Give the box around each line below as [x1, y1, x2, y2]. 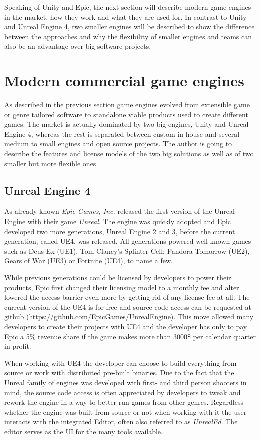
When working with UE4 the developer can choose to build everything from [4, 357, 237, 368]
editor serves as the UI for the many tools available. [4, 426, 163, 436]
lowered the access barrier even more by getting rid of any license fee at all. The [4, 292, 250, 302]
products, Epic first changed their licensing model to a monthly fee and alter [4, 282, 239, 292]
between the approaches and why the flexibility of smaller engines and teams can [4, 31, 252, 41]
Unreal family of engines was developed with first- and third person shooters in [4, 377, 247, 387]
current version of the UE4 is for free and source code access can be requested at [4, 301, 251, 312]
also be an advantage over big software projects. [4, 41, 151, 51]
